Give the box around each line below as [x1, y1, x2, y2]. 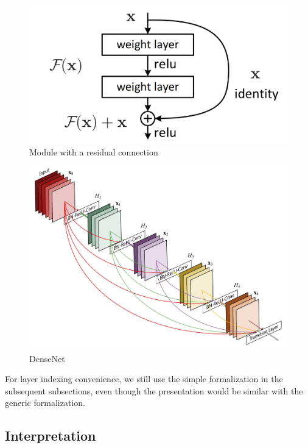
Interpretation [5, 426, 96, 445]
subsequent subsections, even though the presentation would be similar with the [5, 384, 303, 397]
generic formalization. [5, 396, 85, 409]
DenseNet [29, 352, 65, 364]
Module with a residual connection [29, 145, 158, 158]
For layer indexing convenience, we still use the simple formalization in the [5, 372, 283, 385]
